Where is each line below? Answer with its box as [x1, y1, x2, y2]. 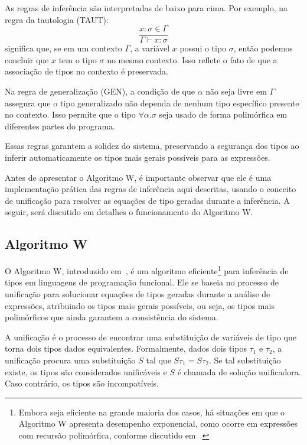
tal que [146, 353, 171, 366]
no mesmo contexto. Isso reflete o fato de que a [107, 53, 277, 66]
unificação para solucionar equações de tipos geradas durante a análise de [5, 288, 270, 300]
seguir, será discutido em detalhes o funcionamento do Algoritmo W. [5, 206, 253, 218]
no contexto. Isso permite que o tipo [5, 108, 136, 121]
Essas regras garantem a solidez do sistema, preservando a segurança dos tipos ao [5, 139, 299, 152]
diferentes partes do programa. [5, 119, 115, 132]
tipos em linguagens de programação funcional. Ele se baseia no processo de [5, 276, 279, 288]
